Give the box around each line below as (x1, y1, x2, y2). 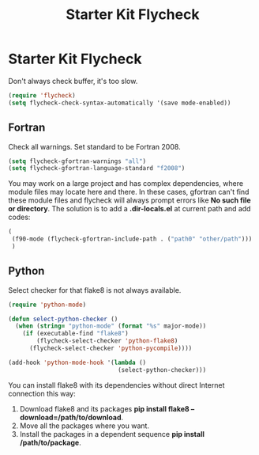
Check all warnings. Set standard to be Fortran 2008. (8, 142, 181, 151)
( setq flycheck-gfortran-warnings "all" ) (8, 157, 147, 165)
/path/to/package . (19, 438, 81, 447)
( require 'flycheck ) (8, 91, 77, 100)
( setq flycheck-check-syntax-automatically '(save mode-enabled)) (8, 99, 231, 107)
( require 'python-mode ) (8, 301, 87, 309)
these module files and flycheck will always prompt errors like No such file (8, 195, 251, 205)
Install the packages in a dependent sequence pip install (19, 429, 205, 438)
